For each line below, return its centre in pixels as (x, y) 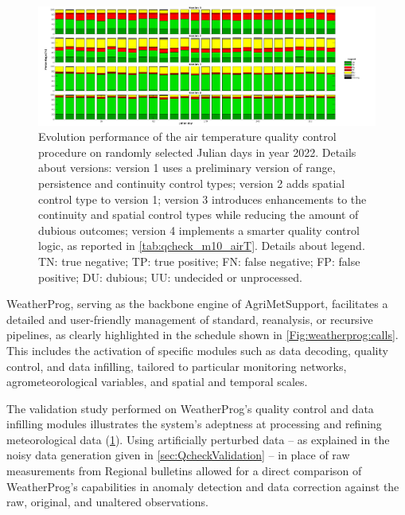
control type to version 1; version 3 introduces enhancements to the (202, 199)
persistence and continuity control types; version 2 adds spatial (192, 183)
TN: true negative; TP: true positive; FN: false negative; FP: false (199, 261)
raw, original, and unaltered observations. (107, 502)
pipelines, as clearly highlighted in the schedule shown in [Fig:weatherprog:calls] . (202, 335)
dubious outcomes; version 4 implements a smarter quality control (199, 230)
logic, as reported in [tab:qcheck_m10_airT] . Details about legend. (202, 246)
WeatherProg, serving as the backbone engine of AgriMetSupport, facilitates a (197, 304)
